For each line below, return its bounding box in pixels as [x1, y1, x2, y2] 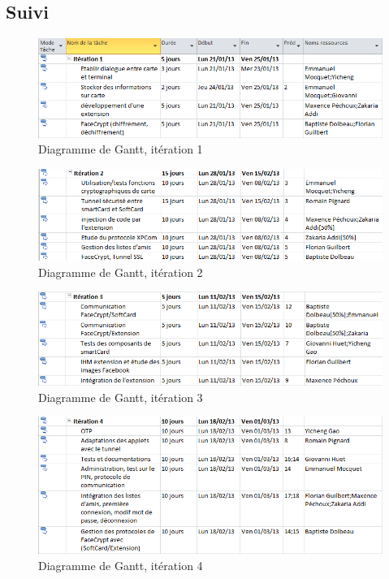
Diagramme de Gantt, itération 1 [38, 140, 203, 158]
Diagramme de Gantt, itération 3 [38, 388, 203, 405]
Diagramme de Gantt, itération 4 [38, 556, 203, 573]
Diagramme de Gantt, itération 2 [38, 263, 203, 280]
